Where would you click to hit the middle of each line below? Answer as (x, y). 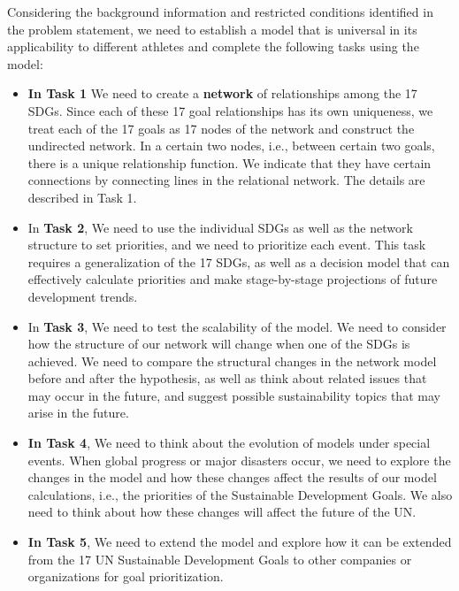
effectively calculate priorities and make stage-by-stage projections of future (233, 279)
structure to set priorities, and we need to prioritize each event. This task (227, 245)
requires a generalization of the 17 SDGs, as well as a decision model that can (239, 261)
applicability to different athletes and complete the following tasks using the (213, 46)
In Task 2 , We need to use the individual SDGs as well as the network (220, 227)
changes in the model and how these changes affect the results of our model (232, 477)
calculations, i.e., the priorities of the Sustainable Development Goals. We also (240, 494)
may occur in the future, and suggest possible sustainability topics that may (234, 395)
